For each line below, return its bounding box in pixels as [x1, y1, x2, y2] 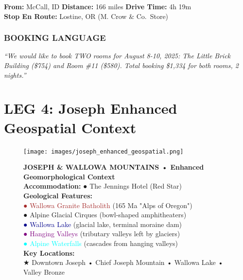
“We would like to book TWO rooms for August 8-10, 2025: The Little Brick [4, 51, 231, 61]
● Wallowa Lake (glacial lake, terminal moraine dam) [23, 219, 182, 229]
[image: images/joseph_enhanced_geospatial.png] [23, 148, 184, 155]
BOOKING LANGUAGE [4, 32, 106, 44]
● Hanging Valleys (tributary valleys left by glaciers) [23, 228, 180, 239]
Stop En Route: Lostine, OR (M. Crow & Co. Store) [4, 11, 169, 21]
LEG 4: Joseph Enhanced [4, 98, 177, 118]
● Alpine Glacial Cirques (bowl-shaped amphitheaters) [23, 210, 187, 220]
